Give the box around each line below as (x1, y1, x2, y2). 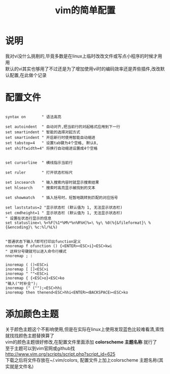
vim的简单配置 (55, 5, 116, 16)
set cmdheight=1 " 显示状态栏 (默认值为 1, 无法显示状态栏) (5, 210, 123, 215)
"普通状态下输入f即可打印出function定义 (5, 239, 81, 244)
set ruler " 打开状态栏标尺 (5, 170, 73, 175)
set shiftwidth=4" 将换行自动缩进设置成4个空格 (5, 146, 98, 151)
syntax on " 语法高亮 (5, 114, 62, 120)
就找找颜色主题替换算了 (5, 332, 54, 338)
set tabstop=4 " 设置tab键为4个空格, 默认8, (5, 140, 99, 146)
